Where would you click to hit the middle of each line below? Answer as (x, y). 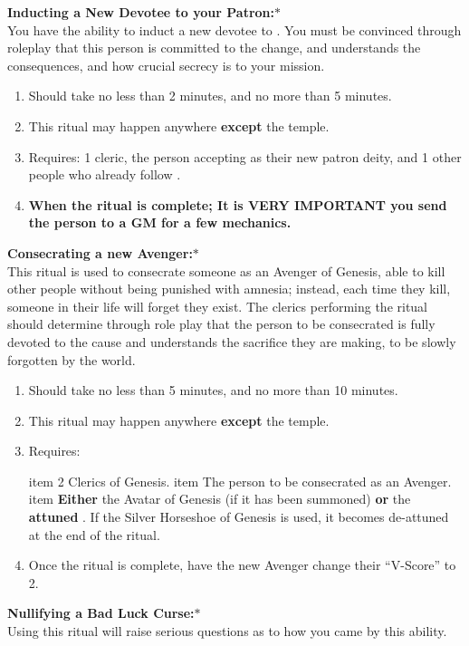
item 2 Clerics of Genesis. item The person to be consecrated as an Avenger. (240, 481)
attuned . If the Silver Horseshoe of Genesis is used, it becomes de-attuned (239, 517)
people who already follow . (105, 174)
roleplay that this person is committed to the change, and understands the (214, 48)
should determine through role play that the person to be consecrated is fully (221, 324)
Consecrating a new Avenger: (100, 252)
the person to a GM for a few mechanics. (160, 222)
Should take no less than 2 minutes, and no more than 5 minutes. (210, 96)
